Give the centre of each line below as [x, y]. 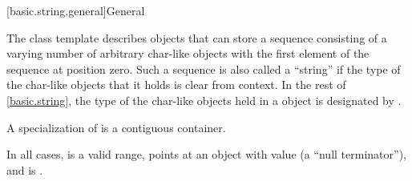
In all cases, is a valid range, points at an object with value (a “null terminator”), [206, 154]
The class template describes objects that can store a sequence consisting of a [197, 37]
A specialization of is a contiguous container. [116, 127]
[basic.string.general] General [76, 10]
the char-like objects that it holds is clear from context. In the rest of [176, 84]
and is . [25, 169]
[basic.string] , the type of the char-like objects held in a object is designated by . [204, 100]
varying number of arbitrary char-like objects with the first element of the [188, 53]
